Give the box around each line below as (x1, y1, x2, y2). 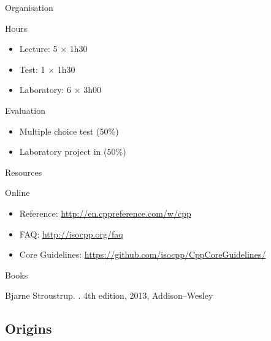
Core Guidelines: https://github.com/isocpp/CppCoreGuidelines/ (19, 248, 266, 261)
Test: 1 (19, 62, 45, 75)
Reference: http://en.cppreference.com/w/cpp (19, 206, 191, 219)
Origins (5, 319, 52, 338)
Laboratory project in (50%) (19, 145, 126, 158)
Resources (5, 165, 42, 178)
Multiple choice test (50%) (19, 124, 119, 137)
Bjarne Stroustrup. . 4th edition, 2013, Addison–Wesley (5, 289, 213, 302)
